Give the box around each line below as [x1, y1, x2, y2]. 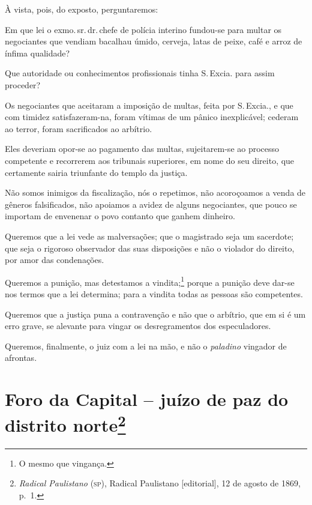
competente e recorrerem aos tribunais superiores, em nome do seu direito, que [5, 154, 295, 166]
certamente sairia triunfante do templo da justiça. [5, 166, 188, 178]
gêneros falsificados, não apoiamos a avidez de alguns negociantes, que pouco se [5, 198, 297, 210]
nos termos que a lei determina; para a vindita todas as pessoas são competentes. [5, 287, 303, 300]
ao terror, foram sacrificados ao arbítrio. [5, 122, 152, 135]
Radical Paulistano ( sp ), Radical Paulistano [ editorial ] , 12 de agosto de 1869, [19, 477, 301, 489]
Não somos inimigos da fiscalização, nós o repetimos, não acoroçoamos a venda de [5, 186, 306, 199]
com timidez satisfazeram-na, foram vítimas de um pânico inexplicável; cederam [5, 110, 299, 123]
